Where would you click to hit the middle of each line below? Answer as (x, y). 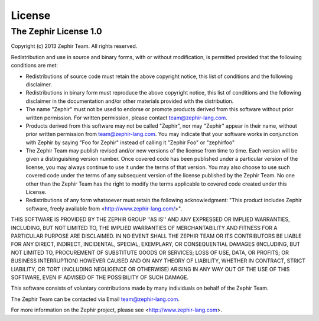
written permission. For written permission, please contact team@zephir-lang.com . (126, 118)
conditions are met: (35, 66)
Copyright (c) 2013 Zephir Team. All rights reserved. (74, 46)
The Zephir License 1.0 (57, 31)
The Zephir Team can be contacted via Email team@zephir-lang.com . (95, 299)
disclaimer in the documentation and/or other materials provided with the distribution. (130, 101)
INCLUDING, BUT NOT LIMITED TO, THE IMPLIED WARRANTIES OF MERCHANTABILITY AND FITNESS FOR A (144, 228)
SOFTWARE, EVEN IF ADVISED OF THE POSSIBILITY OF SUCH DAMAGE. (100, 277)
